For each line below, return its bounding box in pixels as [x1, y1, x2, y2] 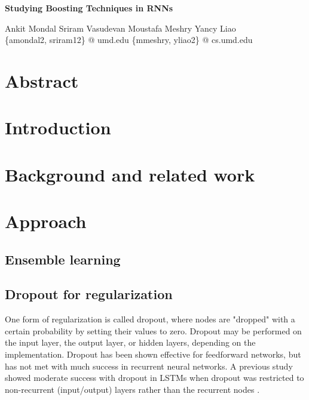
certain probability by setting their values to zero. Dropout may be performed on [5, 324, 302, 337]
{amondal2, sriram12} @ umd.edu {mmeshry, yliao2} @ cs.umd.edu [5, 33, 253, 46]
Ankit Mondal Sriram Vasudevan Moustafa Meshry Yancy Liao [5, 21, 236, 34]
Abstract [5, 68, 79, 93]
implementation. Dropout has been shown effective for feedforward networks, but [5, 348, 301, 361]
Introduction [5, 115, 111, 140]
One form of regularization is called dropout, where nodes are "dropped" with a [5, 313, 295, 325]
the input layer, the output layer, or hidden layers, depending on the [5, 336, 256, 349]
